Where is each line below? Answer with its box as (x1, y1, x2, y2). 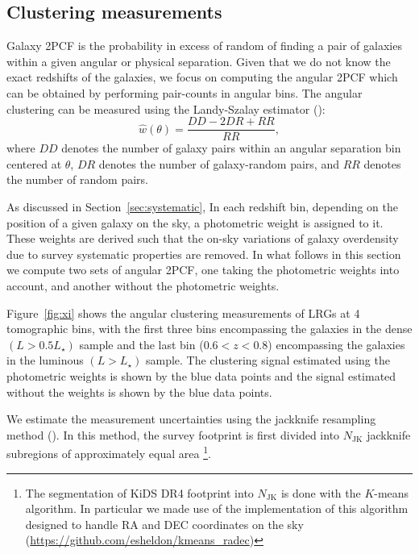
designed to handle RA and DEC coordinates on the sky (25, 515, 304, 532)
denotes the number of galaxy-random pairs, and (98, 155, 339, 172)
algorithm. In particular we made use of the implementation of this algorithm (25, 500, 409, 517)
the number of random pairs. (6, 171, 148, 188)
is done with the (280, 484, 361, 501)
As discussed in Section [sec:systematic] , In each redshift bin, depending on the (6, 198, 399, 215)
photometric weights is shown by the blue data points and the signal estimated (6, 367, 396, 384)
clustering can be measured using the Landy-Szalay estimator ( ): (6, 100, 326, 117)
